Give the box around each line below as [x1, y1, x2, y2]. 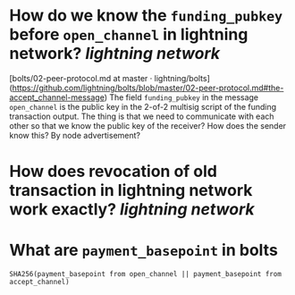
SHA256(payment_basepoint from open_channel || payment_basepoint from [9, 270, 282, 279]
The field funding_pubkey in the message [108, 91, 259, 103]
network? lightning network [9, 44, 221, 63]
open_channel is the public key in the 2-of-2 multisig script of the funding [9, 101, 277, 112]
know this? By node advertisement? [9, 130, 141, 140]
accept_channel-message [9, 91, 105, 103]
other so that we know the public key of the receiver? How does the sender [9, 120, 287, 131]
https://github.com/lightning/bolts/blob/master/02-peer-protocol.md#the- [12, 82, 284, 93]
